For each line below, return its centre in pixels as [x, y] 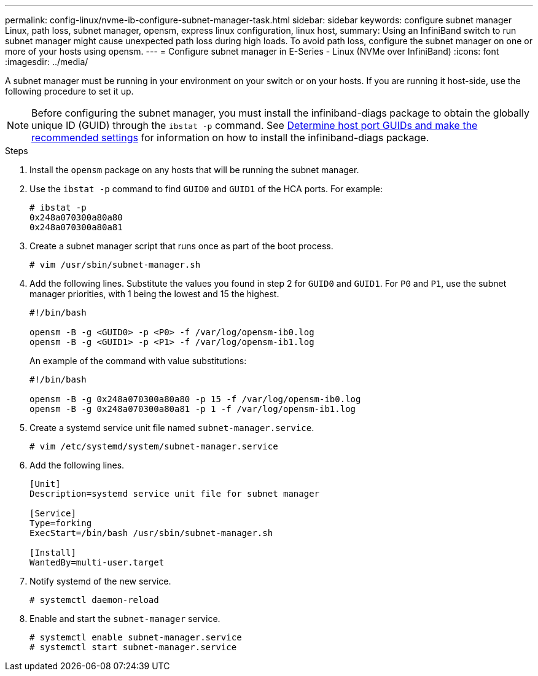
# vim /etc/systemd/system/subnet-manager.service [154, 446]
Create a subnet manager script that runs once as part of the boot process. [181, 246]
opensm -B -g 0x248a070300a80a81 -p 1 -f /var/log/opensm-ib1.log [193, 409]
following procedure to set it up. [69, 91]
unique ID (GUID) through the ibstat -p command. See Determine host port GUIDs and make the [255, 125]
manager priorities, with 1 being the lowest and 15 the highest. [154, 294]
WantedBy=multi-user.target [97, 562]
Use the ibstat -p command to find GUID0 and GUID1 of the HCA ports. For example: [206, 189]
